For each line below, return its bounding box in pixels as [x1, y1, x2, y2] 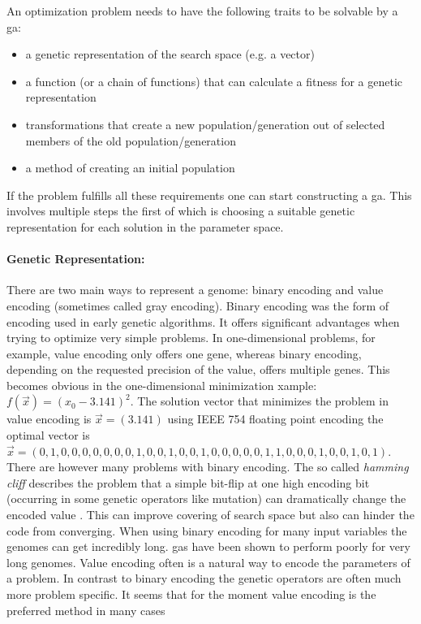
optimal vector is [6, 427, 90, 444]
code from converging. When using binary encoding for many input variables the [6, 522, 407, 539]
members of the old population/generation [25, 132, 236, 149]
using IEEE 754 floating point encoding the [167, 410, 384, 427]
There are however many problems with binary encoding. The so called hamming [6, 458, 409, 475]
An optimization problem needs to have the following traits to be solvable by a [6, 2, 398, 19]
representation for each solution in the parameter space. [6, 218, 284, 235]
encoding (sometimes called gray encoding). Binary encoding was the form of [6, 297, 389, 314]
